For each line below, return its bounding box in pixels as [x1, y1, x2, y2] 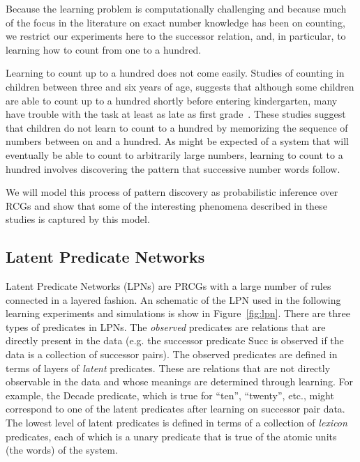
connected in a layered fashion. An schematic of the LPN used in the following [6, 292, 341, 307]
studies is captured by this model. [6, 212, 150, 226]
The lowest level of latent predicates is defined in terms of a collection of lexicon [6, 415, 347, 430]
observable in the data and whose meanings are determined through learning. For [6, 374, 354, 389]
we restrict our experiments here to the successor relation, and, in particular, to [6, 29, 346, 43]
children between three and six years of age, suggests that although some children [6, 79, 354, 93]
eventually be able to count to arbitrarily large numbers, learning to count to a [6, 147, 343, 162]
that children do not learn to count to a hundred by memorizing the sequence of [6, 120, 348, 134]
